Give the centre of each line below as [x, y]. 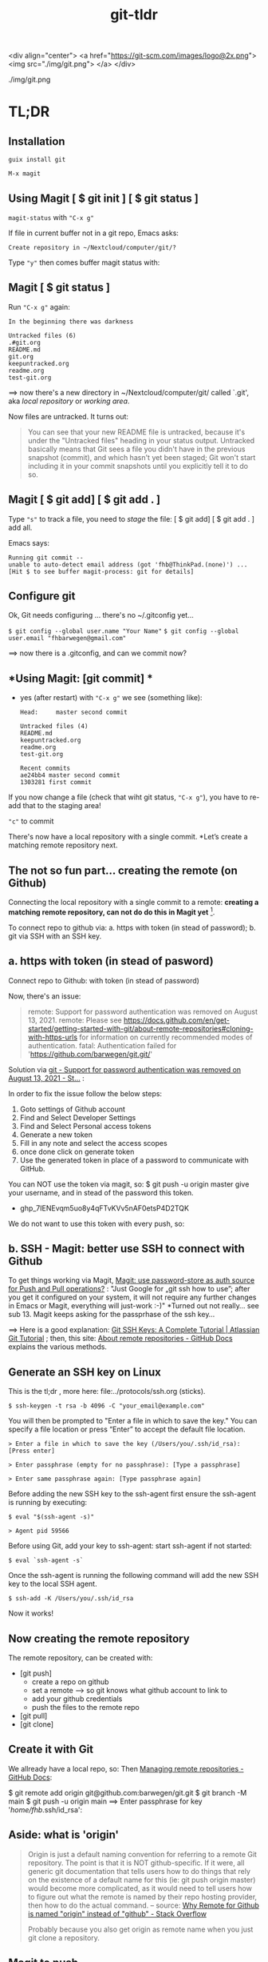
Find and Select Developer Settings [78, 1117]
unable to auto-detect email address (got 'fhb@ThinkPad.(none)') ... [128, 565]
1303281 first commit [55, 783]
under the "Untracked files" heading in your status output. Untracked [141, 440]
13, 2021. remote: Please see [75, 1020]
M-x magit [25, 174]
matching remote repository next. [63, 845]
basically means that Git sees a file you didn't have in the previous [136, 449]
